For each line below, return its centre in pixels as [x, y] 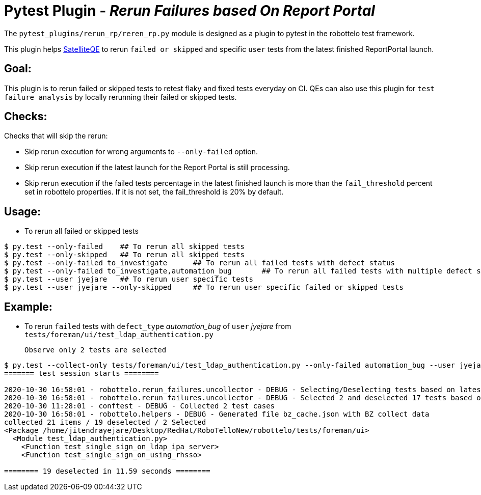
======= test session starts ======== [82, 374]
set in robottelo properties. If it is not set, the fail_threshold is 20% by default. [154, 192]
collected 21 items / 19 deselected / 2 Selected [105, 422]
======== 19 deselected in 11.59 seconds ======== [107, 471]
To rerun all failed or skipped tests [82, 231]
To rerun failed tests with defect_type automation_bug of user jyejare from [158, 326]
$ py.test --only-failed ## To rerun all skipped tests [125, 247]
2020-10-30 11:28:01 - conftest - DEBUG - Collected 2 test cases [140, 406]
